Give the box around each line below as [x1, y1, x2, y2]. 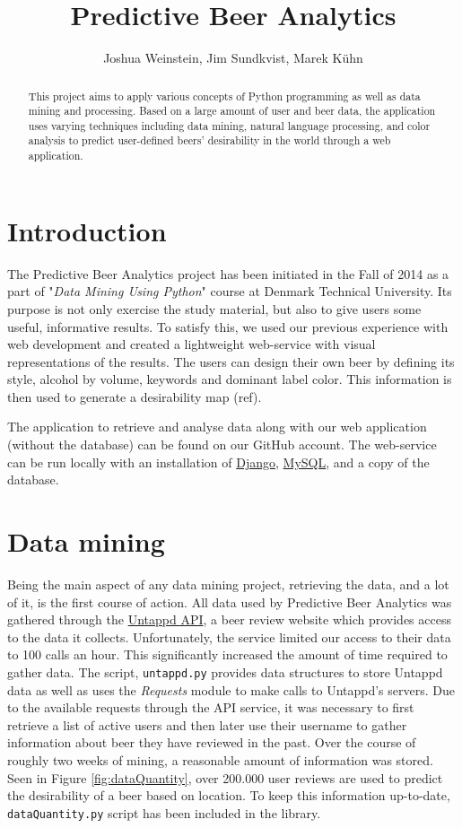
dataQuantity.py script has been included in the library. [7, 803, 321, 822]
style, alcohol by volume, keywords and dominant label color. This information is [7, 370, 452, 388]
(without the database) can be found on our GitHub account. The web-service [7, 435, 437, 454]
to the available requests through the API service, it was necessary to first [7, 698, 414, 717]
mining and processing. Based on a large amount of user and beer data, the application [28, 103, 436, 118]
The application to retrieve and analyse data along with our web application [7, 417, 427, 436]
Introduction [7, 212, 167, 248]
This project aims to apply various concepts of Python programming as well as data [28, 88, 421, 103]
